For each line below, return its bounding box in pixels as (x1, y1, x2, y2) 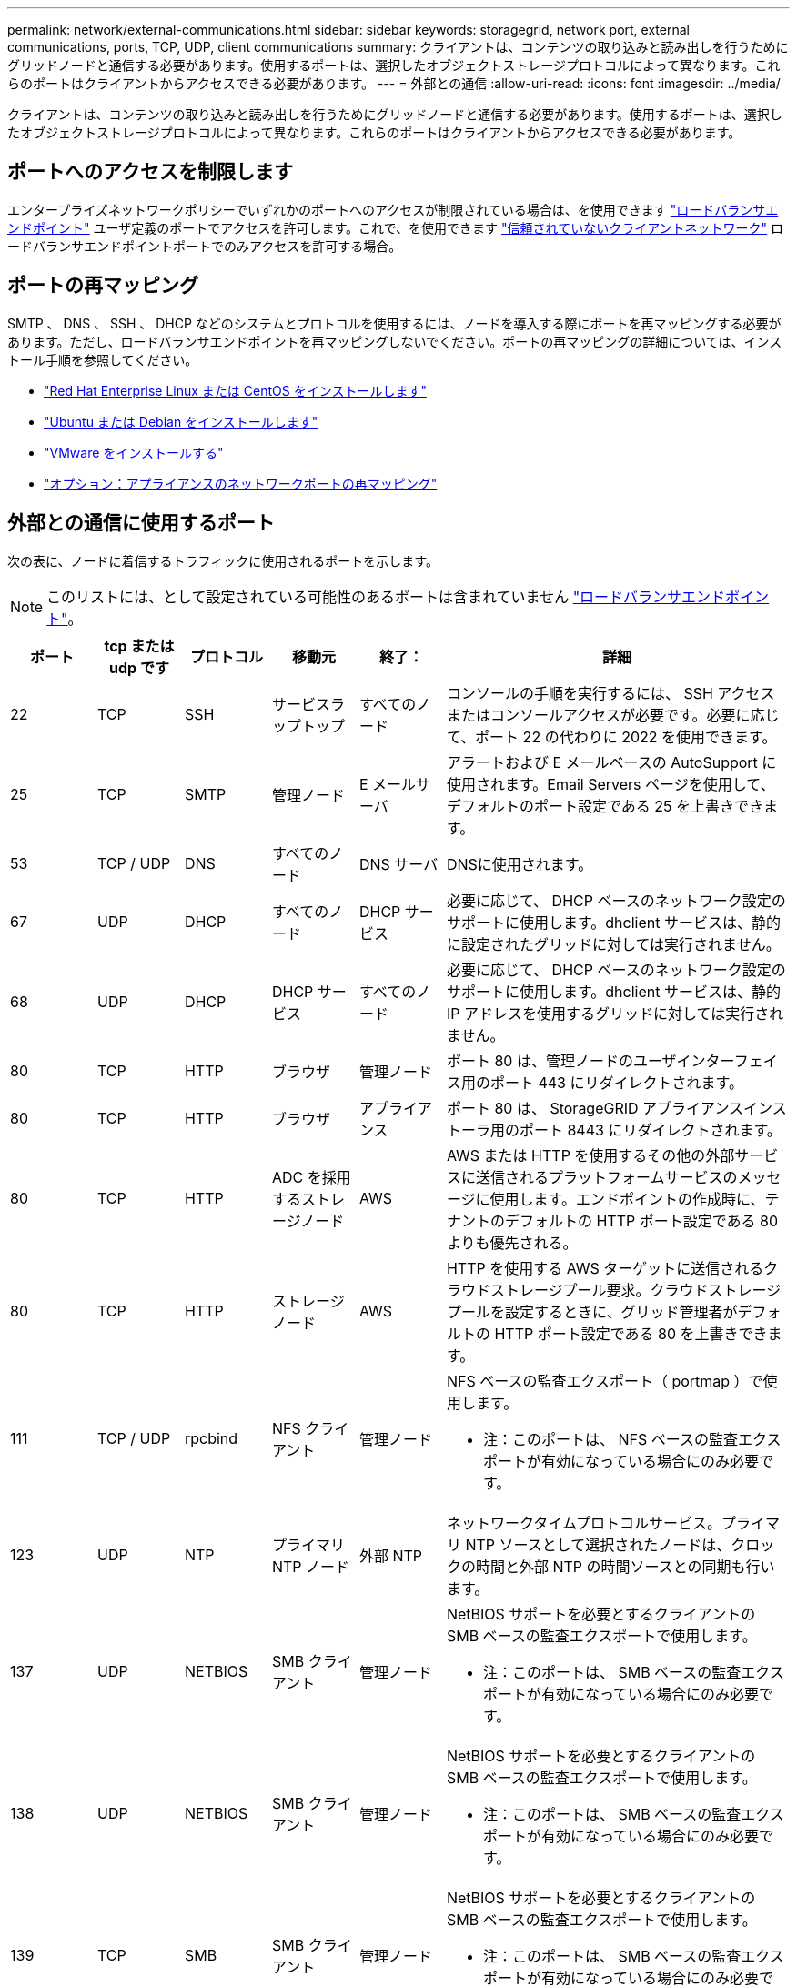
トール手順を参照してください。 (7, 351, 198, 368)
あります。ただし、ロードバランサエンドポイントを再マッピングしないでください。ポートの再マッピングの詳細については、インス (7, 333, 782, 349)
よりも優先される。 (446, 1233, 578, 1252)
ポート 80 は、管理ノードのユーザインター (446, 1051, 734, 1070)
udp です (109, 658, 169, 677)
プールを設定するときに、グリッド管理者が (446, 1302, 738, 1321)
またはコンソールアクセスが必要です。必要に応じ (446, 705, 780, 724)
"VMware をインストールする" (44, 444, 224, 460)
